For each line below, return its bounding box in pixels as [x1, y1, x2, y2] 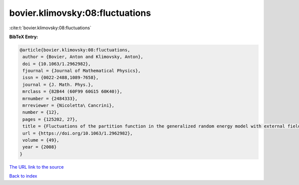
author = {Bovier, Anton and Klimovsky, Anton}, [22, 54, 144, 60]
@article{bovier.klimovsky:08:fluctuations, [19, 47, 131, 53]
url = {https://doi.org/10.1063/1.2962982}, [22, 130, 133, 136]
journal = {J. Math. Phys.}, [22, 82, 94, 87]
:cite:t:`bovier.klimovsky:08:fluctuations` [9, 25, 92, 31]
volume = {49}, [22, 137, 60, 143]
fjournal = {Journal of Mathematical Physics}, [22, 68, 141, 74]
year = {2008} [22, 144, 57, 150]
